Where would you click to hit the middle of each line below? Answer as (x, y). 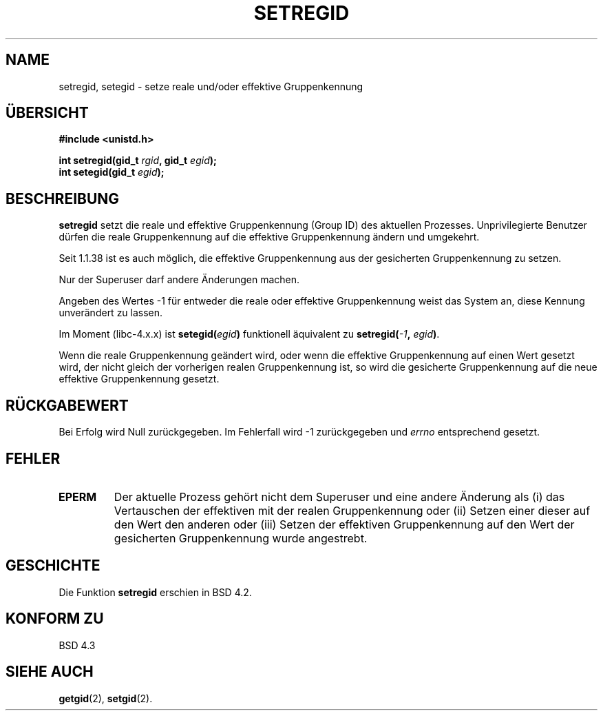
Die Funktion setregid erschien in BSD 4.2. (155, 592)
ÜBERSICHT (47, 113)
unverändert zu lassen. (111, 313)
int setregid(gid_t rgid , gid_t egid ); (138, 161)
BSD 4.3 (77, 645)
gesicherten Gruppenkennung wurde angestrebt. (241, 538)
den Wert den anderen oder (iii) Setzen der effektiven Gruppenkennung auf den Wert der (344, 524)
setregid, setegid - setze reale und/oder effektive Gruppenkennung (211, 86)
